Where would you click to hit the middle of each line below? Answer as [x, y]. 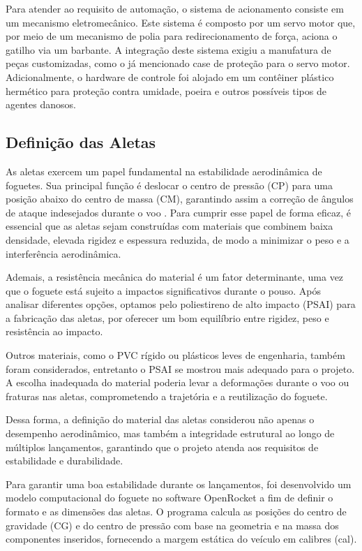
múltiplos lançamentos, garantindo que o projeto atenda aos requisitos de [162, 447]
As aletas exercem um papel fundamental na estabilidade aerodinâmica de [164, 171]
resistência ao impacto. [54, 331]
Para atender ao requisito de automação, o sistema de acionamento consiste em [175, 8]
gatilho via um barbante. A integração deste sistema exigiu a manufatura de [168, 49]
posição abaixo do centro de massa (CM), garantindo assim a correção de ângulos [180, 199]
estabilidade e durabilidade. [65, 461]
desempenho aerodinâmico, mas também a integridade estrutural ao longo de [170, 433]
